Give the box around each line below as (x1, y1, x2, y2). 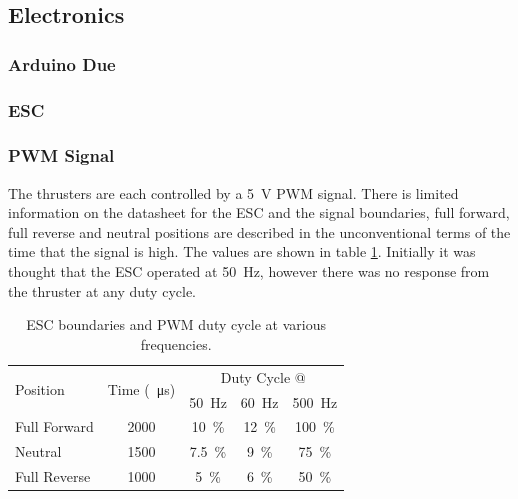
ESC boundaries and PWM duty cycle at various (26, 314, 326, 335)
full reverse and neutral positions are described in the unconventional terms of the (8, 221, 511, 242)
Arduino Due (8, 51, 116, 76)
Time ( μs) (107, 379, 176, 400)
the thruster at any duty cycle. (8, 280, 196, 301)
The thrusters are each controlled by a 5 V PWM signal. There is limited (8, 182, 459, 203)
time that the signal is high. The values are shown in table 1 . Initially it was (8, 241, 476, 262)
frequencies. (140, 333, 212, 354)
